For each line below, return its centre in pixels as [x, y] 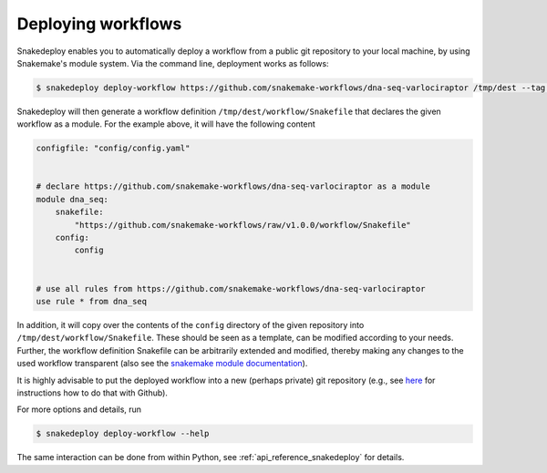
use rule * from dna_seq [92, 301]
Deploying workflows [99, 24]
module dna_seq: [72, 199]
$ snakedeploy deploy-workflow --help [123, 434]
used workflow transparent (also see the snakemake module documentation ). [162, 364]
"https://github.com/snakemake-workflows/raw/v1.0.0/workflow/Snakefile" [243, 225]
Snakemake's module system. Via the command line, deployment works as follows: [173, 63]
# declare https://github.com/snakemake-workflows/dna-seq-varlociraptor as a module [233, 186]
